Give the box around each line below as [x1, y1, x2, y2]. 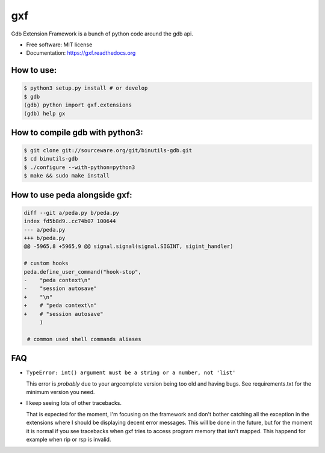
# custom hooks [23, 260, 69, 267]
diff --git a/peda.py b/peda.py [23, 209, 120, 216]
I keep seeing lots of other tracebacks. [26, 399, 122, 407]
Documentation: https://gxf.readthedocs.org [26, 49, 136, 57]
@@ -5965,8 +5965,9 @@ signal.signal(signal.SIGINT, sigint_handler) [23, 243, 234, 250]
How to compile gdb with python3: [11, 127, 144, 138]
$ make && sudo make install [23, 172, 110, 179]
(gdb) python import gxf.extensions [23, 102, 132, 108]
